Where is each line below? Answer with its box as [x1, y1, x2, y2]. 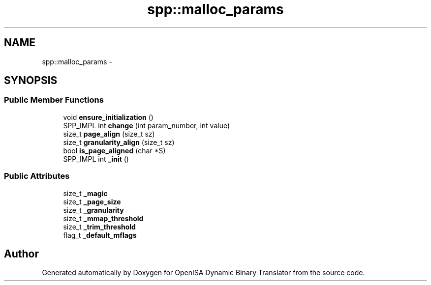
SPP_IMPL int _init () [63, 154, 129, 163]
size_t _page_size [63, 197, 121, 206]
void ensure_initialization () [63, 113, 154, 121]
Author [4, 247, 39, 260]
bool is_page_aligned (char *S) [63, 146, 166, 155]
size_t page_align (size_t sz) [63, 129, 155, 138]
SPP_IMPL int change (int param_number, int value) [63, 121, 230, 130]
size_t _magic [63, 189, 108, 198]
